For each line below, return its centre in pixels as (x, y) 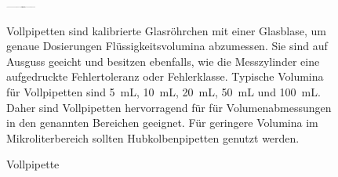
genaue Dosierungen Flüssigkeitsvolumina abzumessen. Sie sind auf (167, 46)
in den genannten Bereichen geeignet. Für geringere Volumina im (162, 123)
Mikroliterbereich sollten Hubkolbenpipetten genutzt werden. (153, 137)
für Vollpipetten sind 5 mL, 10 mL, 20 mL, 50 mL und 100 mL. (164, 91)
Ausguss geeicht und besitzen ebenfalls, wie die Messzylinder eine (163, 61)
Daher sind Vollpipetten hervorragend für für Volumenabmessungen (169, 107)
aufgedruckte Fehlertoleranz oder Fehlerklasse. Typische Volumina (165, 76)
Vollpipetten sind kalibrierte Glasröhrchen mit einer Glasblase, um (166, 30)
